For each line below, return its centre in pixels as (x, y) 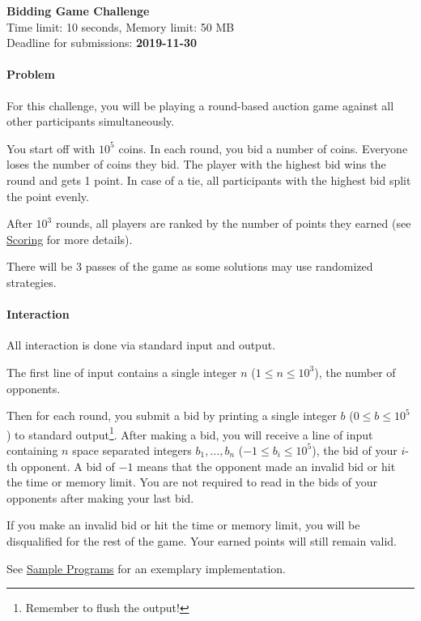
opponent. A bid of (68, 466)
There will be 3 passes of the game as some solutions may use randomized (190, 266)
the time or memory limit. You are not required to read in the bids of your (192, 482)
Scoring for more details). (70, 239)
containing (32, 450)
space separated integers (132, 450)
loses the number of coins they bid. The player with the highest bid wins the (196, 164)
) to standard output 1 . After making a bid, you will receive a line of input (190, 433)
